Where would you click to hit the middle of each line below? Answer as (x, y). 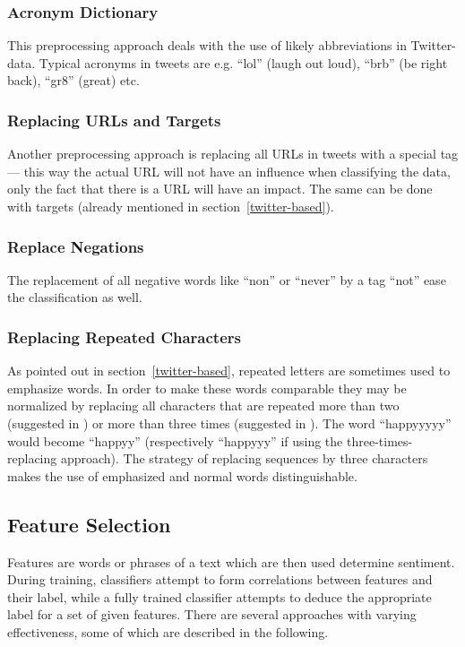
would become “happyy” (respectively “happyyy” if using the (175, 440)
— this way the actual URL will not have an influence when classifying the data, (229, 171)
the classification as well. (75, 297)
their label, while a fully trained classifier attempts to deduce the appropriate (220, 596)
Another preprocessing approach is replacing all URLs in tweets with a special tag (233, 154)
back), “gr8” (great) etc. (73, 80)
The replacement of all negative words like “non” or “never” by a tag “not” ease (227, 279)
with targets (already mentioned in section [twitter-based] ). (171, 206)
